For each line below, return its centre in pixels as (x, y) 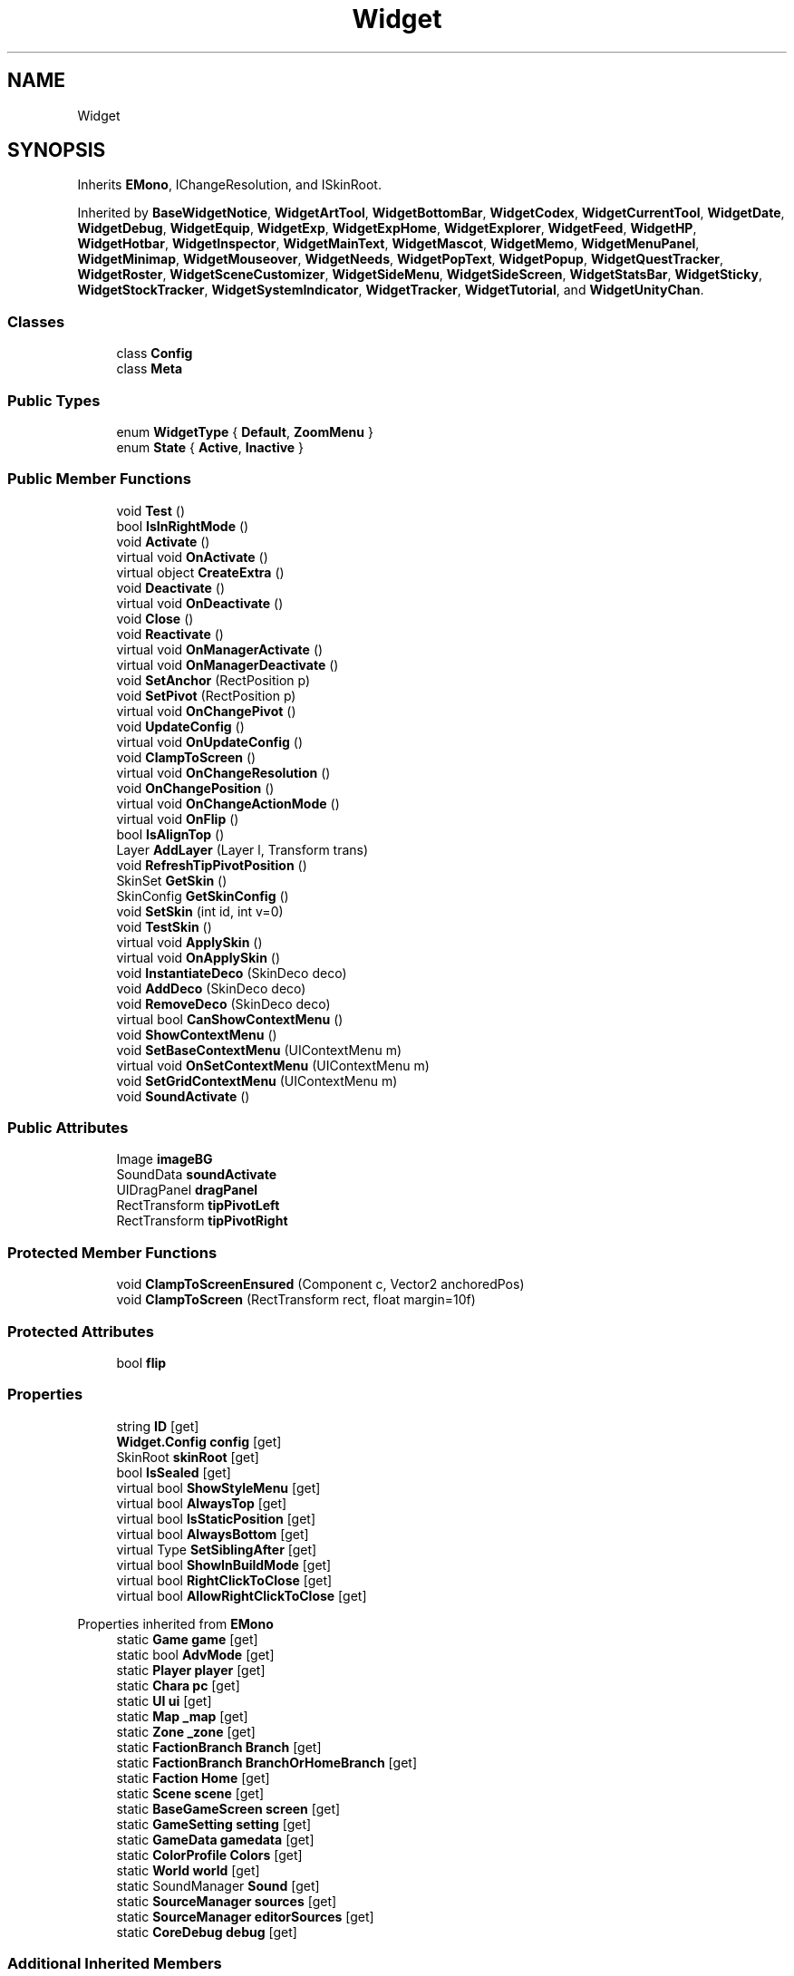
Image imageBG (165, 1159)
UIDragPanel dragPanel (187, 1190)
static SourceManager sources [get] (227, 1901)
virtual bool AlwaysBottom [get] (213, 1534)
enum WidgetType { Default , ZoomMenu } (245, 431)
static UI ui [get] (164, 1700)
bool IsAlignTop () (170, 834)
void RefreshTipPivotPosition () (212, 865)
